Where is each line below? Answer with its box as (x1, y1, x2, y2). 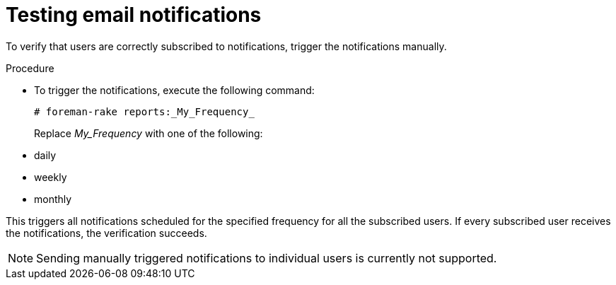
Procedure (6, 62, 54, 74)
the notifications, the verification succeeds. (6, 226, 207, 239)
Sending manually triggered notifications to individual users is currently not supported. (36, 250, 497, 265)
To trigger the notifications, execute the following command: (34, 83, 315, 96)
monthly (34, 192, 72, 205)
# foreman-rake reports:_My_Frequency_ (34, 105, 255, 117)
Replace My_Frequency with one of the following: (34, 127, 263, 139)
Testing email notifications (6, 3, 262, 27)
